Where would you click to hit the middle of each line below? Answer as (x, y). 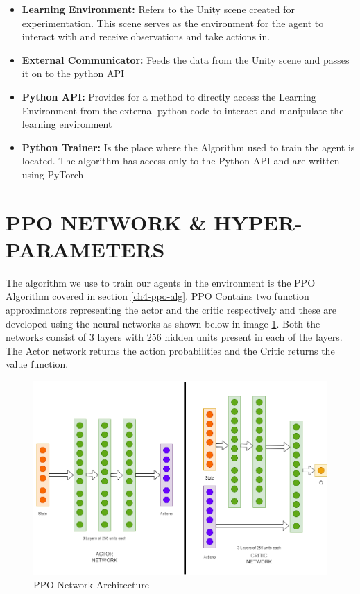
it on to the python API (73, 73)
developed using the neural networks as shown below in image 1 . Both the (163, 323)
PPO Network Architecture (91, 585)
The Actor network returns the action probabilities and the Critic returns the (170, 350)
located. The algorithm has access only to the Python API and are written (181, 161)
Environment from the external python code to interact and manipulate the (183, 110)
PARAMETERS (85, 249)
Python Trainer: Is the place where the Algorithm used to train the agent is (188, 147)
